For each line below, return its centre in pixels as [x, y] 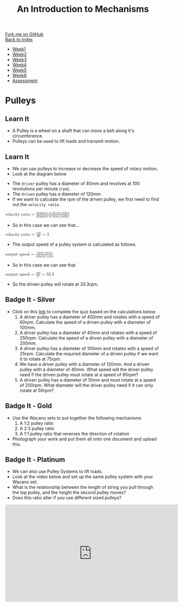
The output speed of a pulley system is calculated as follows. [74, 244]
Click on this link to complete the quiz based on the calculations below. [84, 311]
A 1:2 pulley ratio [37, 423]
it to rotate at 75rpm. [40, 359]
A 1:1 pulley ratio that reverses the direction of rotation [74, 434]
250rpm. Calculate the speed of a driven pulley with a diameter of [86, 338]
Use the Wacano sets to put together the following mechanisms [77, 418]
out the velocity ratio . [36, 204]
